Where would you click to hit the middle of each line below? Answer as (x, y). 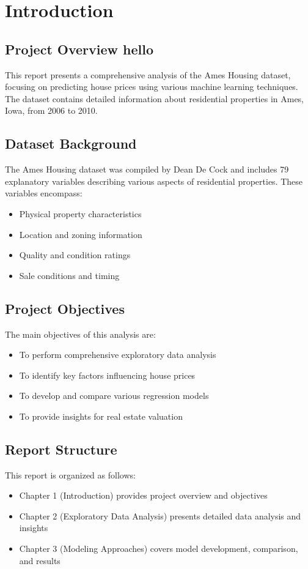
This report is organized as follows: (70, 474)
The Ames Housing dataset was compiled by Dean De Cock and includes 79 (147, 169)
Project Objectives (65, 308)
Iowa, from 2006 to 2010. (51, 110)
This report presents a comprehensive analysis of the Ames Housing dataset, (148, 74)
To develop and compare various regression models (114, 396)
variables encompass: (44, 193)
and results (40, 560)
